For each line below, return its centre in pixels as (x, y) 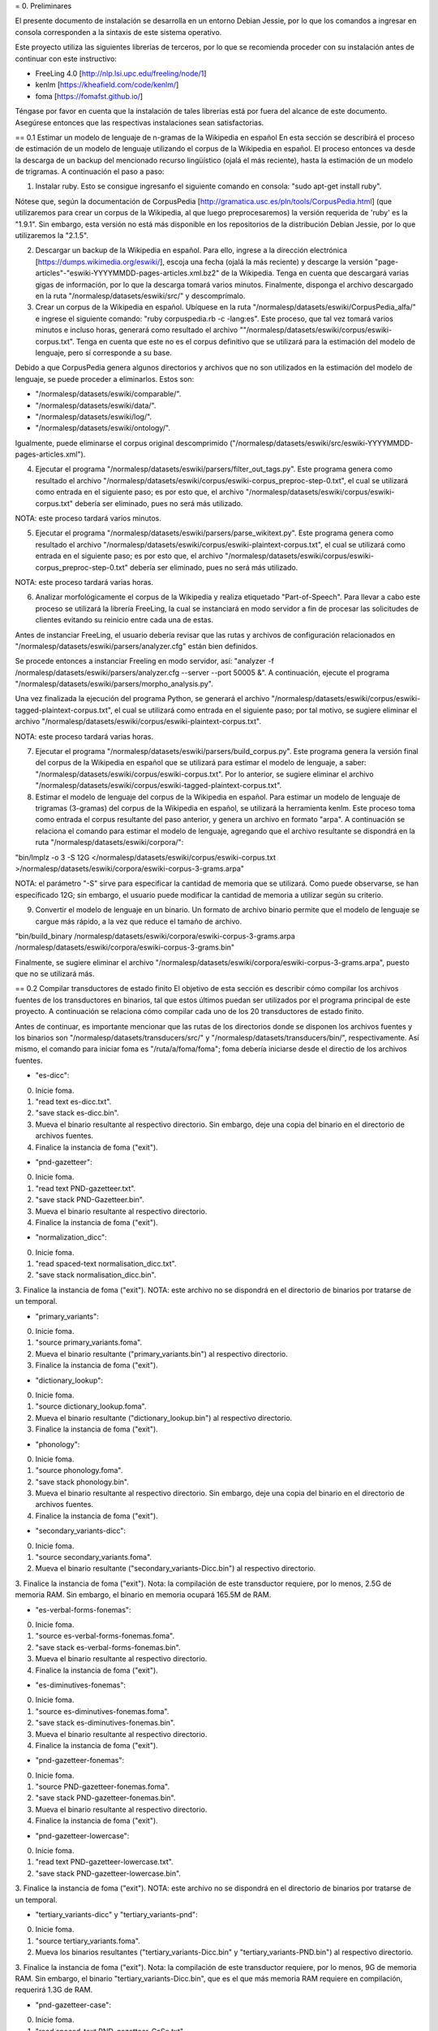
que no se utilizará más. (55, 974)
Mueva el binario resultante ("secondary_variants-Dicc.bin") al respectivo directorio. (176, 1569)
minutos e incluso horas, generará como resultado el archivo (137, 330)
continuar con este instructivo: (66, 58)
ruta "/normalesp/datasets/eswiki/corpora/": (109, 842)
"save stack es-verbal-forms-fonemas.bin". (108, 1647)
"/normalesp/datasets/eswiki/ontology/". (103, 428)
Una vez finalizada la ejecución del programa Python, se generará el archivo (142, 699)
